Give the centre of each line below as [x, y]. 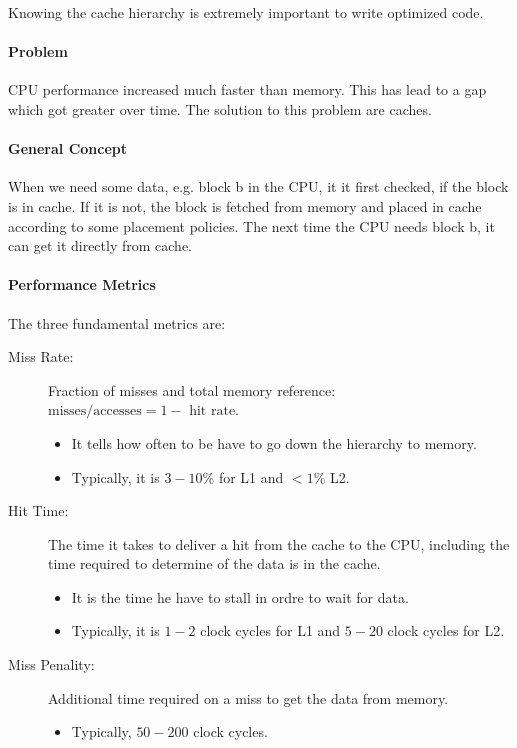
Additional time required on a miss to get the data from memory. [248, 697]
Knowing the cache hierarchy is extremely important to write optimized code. [246, 12]
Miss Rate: [41, 356]
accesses [117, 411]
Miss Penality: [51, 664]
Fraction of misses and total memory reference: [192, 389]
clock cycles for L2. [446, 630]
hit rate [212, 411]
